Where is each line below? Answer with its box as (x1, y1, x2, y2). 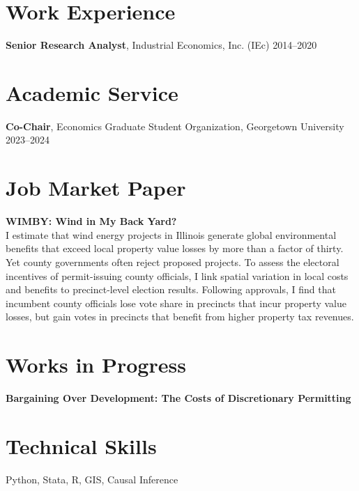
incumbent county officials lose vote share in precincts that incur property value (6, 295, 346, 310)
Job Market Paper (6, 173, 186, 202)
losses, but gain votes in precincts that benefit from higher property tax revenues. (6, 309, 354, 324)
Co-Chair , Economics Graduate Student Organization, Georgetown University (6, 118, 344, 133)
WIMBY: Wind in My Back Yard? (6, 214, 177, 228)
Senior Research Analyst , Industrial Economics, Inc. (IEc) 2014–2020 (6, 38, 317, 52)
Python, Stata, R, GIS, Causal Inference (6, 471, 178, 486)
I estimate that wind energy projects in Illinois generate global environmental (6, 227, 337, 242)
